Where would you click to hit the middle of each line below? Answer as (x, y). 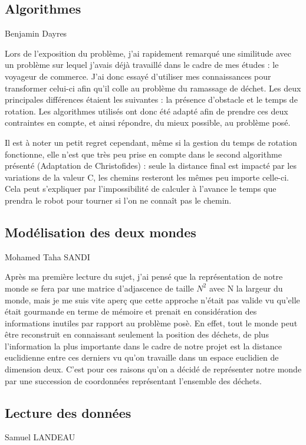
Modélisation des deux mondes (101, 232)
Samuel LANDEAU (40, 437)
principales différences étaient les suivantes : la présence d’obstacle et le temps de (151, 99)
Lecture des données (68, 412)
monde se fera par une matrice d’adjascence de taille (99, 288)
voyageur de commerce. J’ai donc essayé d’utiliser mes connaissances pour (138, 76)
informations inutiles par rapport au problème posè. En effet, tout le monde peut (151, 323)
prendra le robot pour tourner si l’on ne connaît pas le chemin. (118, 200)
